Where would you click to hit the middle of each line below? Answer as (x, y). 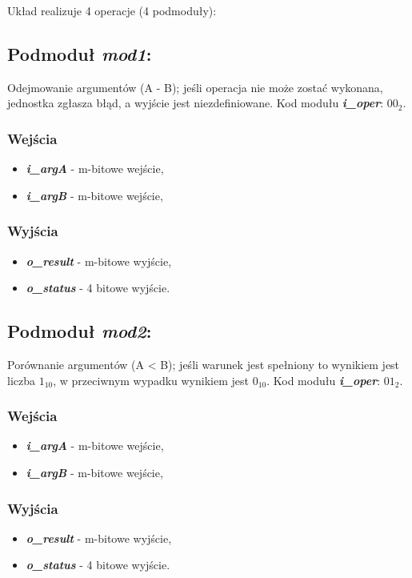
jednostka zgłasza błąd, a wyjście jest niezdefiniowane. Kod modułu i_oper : (196, 103)
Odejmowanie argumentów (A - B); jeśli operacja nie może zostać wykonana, (195, 87)
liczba (21, 380)
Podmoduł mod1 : (80, 53)
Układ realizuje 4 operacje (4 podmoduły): (112, 10)
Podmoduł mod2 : (80, 331)
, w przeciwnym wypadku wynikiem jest (151, 380)
